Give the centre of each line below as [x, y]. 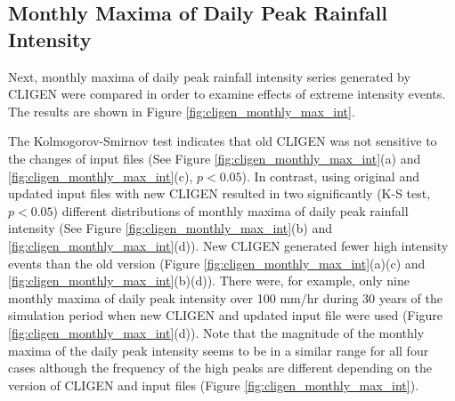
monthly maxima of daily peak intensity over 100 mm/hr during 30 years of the [225, 297]
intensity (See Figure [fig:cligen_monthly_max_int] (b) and [170, 228]
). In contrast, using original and [330, 176]
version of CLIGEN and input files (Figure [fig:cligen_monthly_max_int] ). [214, 385]
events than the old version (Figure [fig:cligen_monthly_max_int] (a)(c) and [217, 263]
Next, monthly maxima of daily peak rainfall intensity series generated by [209, 76]
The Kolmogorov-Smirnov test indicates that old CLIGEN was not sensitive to [223, 141]
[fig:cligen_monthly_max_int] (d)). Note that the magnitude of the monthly [216, 332]
